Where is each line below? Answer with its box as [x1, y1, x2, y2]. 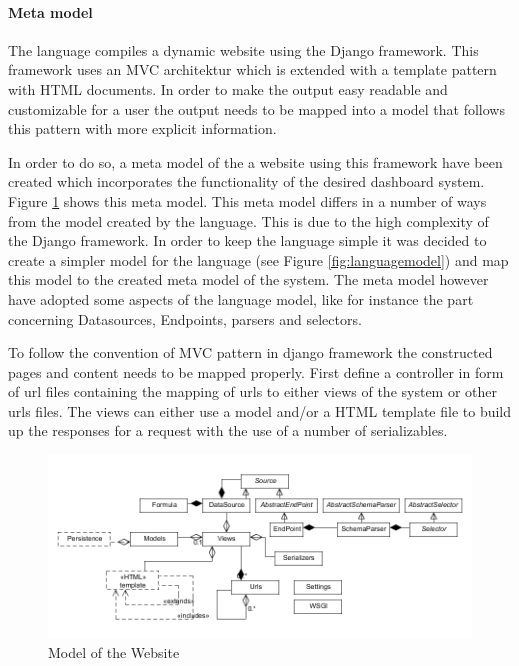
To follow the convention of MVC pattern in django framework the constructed [8, 342, 493, 363]
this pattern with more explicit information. [8, 118, 277, 139]
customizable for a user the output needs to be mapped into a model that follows [8, 98, 505, 119]
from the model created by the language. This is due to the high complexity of [8, 210, 489, 231]
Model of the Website [48, 641, 180, 662]
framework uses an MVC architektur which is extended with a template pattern [8, 59, 497, 80]
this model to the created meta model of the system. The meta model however [8, 269, 489, 290]
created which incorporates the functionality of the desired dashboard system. [8, 171, 485, 192]
